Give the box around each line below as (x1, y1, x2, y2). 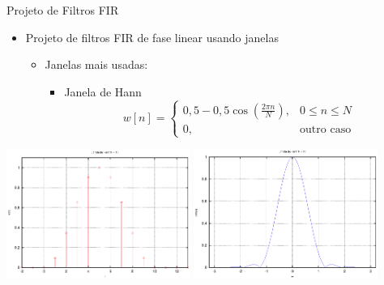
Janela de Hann (64, 83, 142, 100)
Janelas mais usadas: (45, 56, 148, 73)
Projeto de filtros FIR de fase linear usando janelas (25, 28, 279, 45)
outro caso (300, 123, 352, 135)
